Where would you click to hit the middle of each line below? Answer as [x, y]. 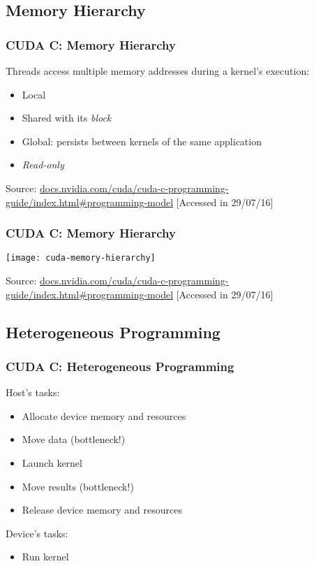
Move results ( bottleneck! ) [78, 486]
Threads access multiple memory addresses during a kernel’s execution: [158, 71]
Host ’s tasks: [33, 392]
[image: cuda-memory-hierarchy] [81, 258]
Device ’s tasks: [37, 533]
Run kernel [45, 557]
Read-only [43, 165]
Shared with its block [67, 118]
